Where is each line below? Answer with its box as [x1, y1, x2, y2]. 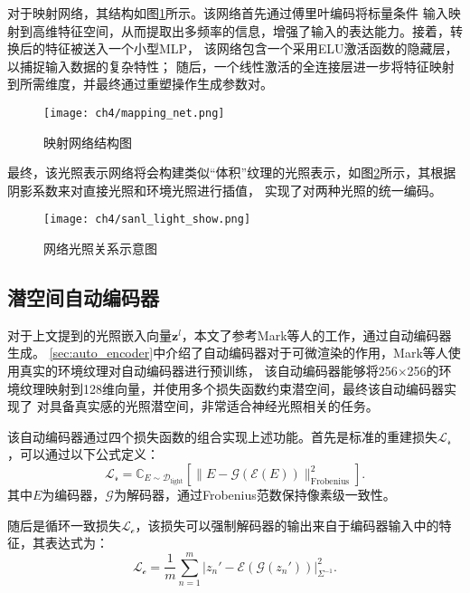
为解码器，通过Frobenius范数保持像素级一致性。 [113, 485, 396, 504]
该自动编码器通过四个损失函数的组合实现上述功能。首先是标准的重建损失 [7, 426, 437, 445]
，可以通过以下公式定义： [7, 445, 159, 464]
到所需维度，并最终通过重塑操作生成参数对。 [7, 74, 273, 93]
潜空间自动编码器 [7, 283, 159, 311]
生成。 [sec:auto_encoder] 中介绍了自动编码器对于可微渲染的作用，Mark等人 [7, 343, 448, 362]
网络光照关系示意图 [43, 239, 157, 258]
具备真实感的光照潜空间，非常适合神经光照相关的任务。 [49, 397, 379, 416]
